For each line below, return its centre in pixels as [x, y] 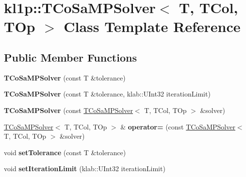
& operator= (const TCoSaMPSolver [178, 126]
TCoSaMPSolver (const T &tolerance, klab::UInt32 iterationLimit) [107, 94]
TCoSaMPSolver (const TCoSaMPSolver [68, 110]
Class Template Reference [152, 26]
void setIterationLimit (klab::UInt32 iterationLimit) [85, 169]
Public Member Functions [70, 57]
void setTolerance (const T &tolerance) [65, 152]
